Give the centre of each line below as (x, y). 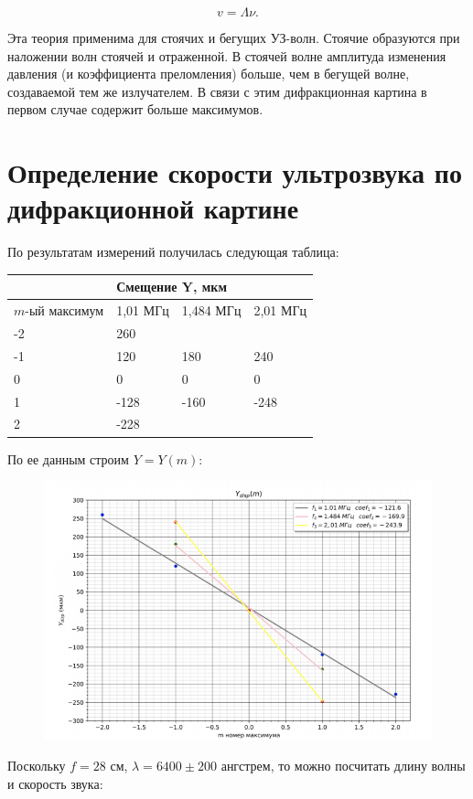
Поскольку (37, 766)
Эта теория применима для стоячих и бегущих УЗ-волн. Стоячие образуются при (234, 37)
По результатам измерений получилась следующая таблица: (173, 252)
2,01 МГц (280, 310)
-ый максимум (64, 310)
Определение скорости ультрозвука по (235, 172)
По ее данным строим (68, 458)
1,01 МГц (143, 310)
